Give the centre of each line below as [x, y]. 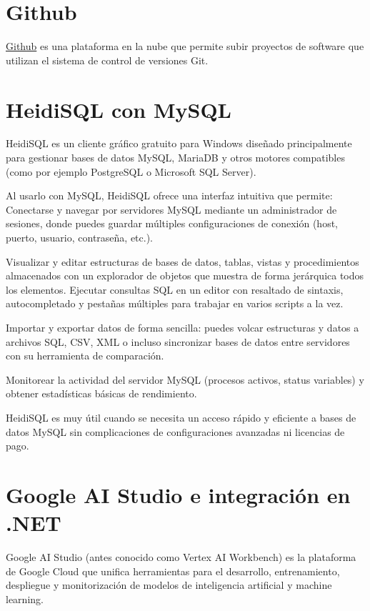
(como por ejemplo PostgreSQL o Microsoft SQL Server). [131, 171]
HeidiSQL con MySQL [119, 109]
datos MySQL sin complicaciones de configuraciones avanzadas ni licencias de [175, 431]
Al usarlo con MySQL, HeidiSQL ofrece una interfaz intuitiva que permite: [169, 195]
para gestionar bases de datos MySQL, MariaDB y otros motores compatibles [175, 158]
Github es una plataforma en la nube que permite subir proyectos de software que [185, 46]
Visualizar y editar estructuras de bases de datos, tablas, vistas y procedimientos [182, 261]
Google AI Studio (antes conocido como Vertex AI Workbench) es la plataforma [181, 557]
